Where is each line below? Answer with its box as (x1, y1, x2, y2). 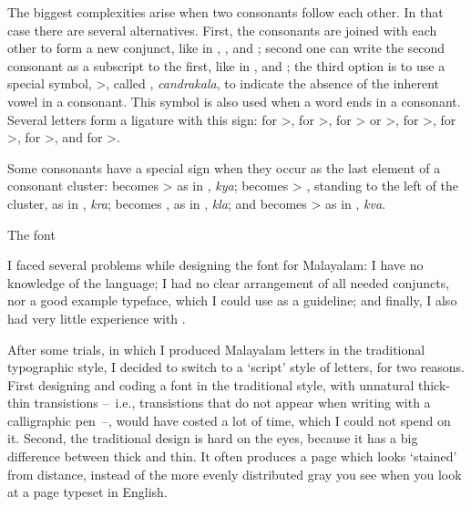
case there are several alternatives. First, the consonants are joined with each (7, 20, 437, 39)
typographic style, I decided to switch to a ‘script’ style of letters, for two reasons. (7, 357, 465, 377)
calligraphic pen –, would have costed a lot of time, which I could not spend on (7, 410, 451, 429)
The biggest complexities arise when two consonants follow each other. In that (7, 3, 444, 21)
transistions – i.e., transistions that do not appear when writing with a (34, 393, 431, 412)
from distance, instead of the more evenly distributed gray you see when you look (7, 464, 462, 483)
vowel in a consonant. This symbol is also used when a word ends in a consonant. (7, 91, 461, 110)
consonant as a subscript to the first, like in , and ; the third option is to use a (7, 56, 445, 75)
